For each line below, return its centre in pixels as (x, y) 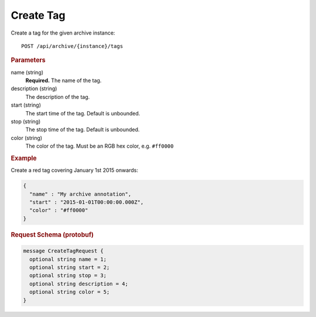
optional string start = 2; (70, 267)
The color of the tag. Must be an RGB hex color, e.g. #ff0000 (99, 146)
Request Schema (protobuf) (52, 234)
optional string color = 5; (70, 292)
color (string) (27, 138)
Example (24, 158)
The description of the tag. (58, 97)
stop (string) (26, 121)
